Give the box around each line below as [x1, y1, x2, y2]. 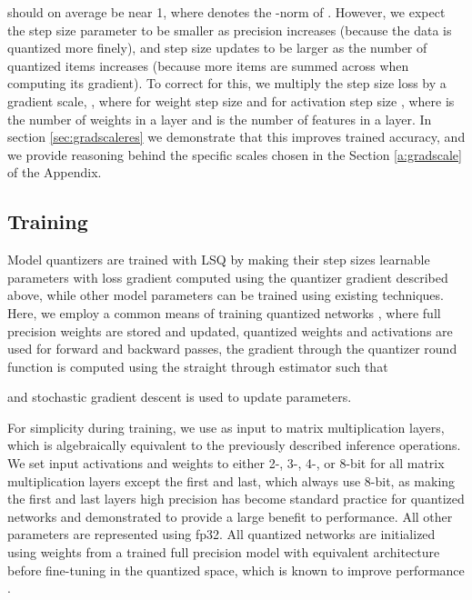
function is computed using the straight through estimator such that [7, 356, 388, 375]
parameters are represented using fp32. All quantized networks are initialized [7, 525, 436, 544]
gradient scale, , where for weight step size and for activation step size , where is [7, 91, 455, 110]
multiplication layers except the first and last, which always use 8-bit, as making [7, 471, 456, 490]
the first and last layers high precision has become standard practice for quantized [7, 489, 465, 508]
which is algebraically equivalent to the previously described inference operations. [7, 435, 461, 455]
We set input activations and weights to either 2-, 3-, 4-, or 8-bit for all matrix [7, 454, 445, 473]
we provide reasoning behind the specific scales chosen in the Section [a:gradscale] [7, 145, 462, 164]
